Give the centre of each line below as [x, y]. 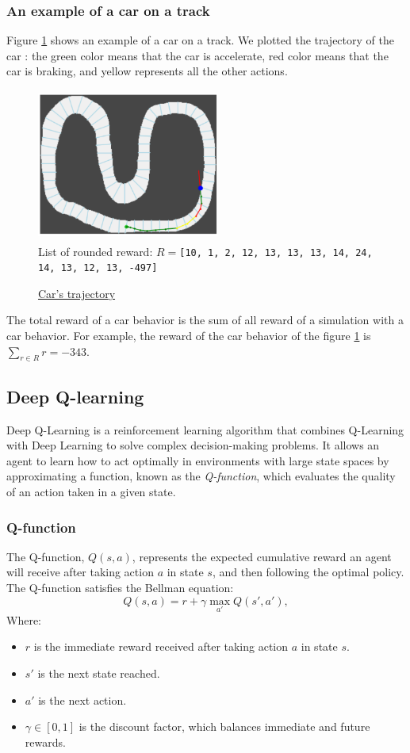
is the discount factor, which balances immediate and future [224, 726]
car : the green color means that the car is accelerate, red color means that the [197, 55]
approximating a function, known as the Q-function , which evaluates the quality [201, 476]
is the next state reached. [99, 673]
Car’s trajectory [77, 293]
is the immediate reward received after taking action [161, 646]
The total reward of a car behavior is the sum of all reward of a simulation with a [205, 320]
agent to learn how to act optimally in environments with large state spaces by [198, 460]
